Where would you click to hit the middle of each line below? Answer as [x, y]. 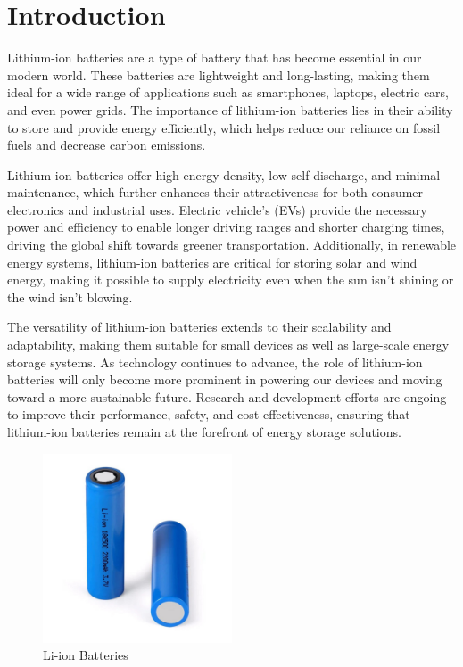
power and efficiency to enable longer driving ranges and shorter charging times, [226, 227]
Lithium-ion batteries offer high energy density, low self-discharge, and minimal [224, 174]
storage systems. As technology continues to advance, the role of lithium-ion [215, 362]
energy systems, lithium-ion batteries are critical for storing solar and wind [212, 262]
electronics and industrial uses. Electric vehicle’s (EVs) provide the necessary [217, 209]
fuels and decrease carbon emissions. [107, 145]
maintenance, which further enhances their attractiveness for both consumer [215, 192]
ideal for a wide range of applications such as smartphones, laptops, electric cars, [228, 92]
